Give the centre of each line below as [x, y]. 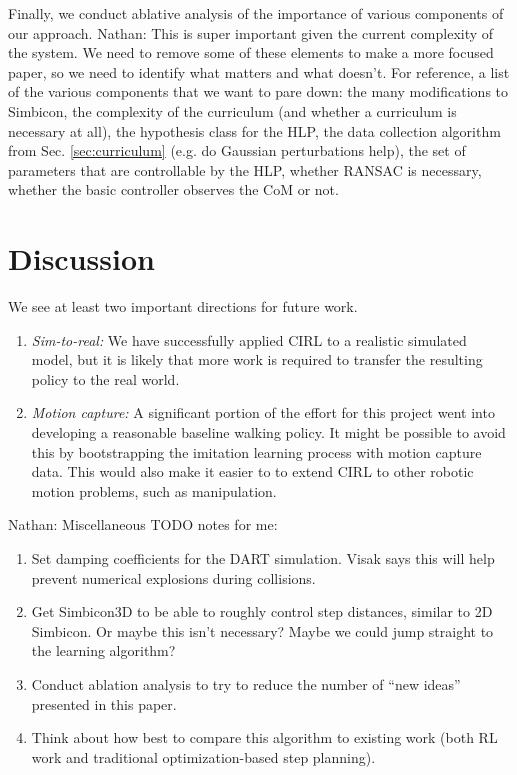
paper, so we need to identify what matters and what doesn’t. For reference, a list [259, 71]
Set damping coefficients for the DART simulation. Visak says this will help [263, 558]
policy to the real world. [105, 378]
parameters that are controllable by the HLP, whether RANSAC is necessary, [245, 169]
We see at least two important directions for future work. [183, 306]
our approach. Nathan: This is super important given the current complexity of [251, 32]
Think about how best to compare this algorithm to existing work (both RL [264, 737]
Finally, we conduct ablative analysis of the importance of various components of [256, 13]
